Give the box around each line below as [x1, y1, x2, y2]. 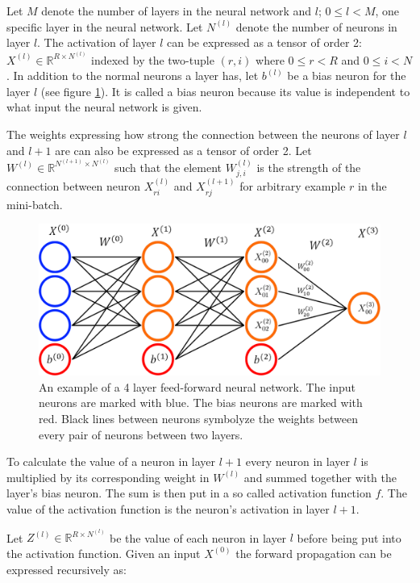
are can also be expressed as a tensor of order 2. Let [55, 141, 312, 158]
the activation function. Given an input [6, 544, 201, 561]
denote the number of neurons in [235, 18, 397, 35]
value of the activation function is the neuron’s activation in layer [6, 500, 330, 517]
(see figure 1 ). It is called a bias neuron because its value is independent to [40, 82, 410, 99]
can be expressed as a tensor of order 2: [167, 34, 362, 51]
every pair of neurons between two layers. [39, 426, 243, 442]
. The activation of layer [37, 34, 156, 51]
